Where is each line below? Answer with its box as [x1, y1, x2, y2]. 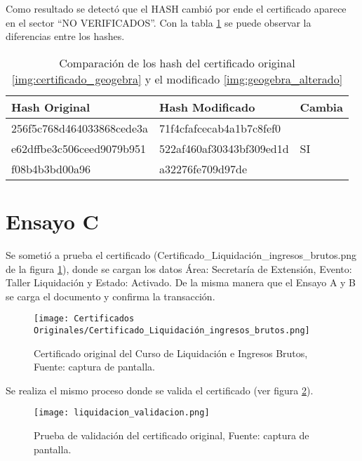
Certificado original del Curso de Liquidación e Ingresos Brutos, [34, 345, 308, 360]
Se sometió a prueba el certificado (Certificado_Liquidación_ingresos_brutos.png [6, 247, 357, 262]
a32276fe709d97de [159, 160, 248, 177]
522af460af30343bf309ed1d [159, 140, 289, 156]
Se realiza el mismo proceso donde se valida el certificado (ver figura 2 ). [6, 382, 314, 397]
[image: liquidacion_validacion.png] [34, 408, 210, 418]
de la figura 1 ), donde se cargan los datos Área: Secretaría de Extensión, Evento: [6, 261, 352, 276]
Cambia [300, 98, 343, 115]
